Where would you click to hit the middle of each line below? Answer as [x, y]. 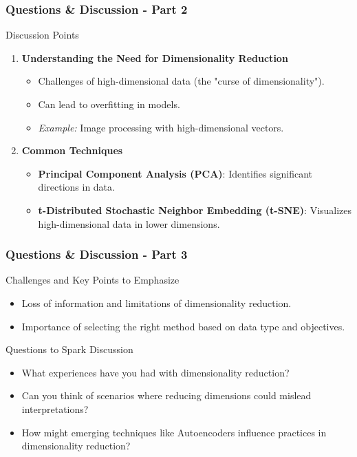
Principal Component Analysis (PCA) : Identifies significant [175, 173]
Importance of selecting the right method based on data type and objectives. [183, 326]
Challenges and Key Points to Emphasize [93, 280]
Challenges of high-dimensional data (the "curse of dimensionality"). [181, 81]
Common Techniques [72, 150]
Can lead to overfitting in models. [109, 104]
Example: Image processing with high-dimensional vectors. [161, 127]
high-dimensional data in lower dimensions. [129, 223]
